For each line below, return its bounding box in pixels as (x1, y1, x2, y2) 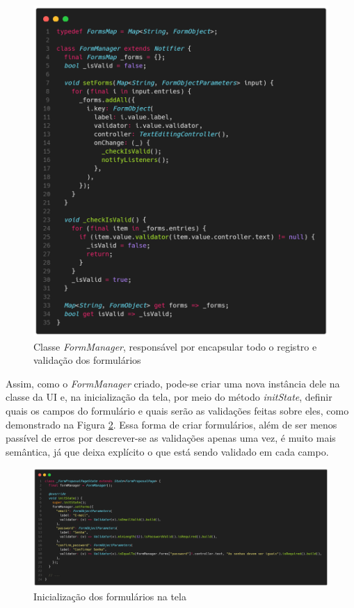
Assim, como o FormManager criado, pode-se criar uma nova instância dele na (6, 376, 340, 390)
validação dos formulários (33, 353, 141, 367)
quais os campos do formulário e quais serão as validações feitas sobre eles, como (6, 403, 349, 418)
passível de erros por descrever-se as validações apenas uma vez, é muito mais (6, 431, 336, 445)
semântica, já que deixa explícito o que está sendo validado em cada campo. (6, 444, 329, 458)
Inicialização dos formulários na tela (33, 589, 186, 603)
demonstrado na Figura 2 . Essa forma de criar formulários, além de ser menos (6, 417, 337, 431)
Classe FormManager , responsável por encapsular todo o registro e (33, 339, 317, 353)
